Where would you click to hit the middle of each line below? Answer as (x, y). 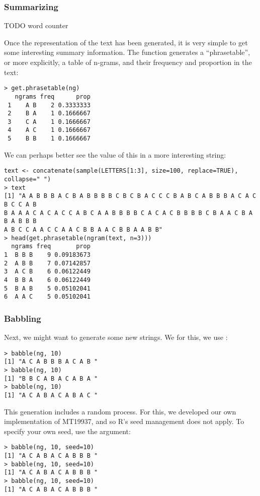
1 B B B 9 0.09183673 (47, 255)
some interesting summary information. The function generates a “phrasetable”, (127, 52)
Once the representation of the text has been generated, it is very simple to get (126, 42)
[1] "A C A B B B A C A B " (51, 362)
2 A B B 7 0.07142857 (47, 263)
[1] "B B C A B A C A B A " (51, 378)
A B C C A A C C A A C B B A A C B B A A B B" (83, 229)
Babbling (23, 318)
